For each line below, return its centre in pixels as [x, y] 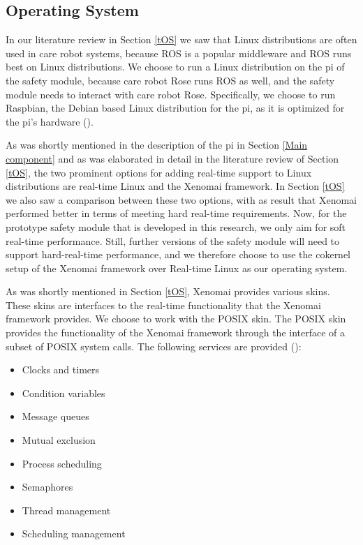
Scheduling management [74, 533]
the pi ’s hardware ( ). [50, 121]
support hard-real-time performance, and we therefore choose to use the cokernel [178, 254]
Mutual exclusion [59, 440]
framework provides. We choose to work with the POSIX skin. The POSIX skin [176, 319]
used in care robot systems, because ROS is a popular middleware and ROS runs [179, 53]
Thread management [66, 510]
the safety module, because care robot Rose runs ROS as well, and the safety [170, 80]
